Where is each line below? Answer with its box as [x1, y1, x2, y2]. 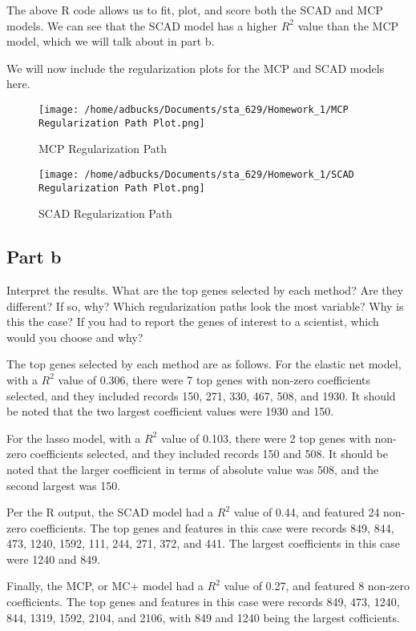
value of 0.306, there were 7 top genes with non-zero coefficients [58, 371, 371, 388]
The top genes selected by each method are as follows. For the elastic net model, [6, 356, 402, 372]
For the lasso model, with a [6, 429, 141, 446]
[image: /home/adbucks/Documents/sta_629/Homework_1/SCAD [38, 168, 354, 180]
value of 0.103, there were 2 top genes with [160, 429, 371, 446]
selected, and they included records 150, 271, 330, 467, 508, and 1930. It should [6, 387, 396, 404]
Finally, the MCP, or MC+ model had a [6, 577, 204, 594]
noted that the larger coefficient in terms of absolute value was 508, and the [6, 460, 379, 477]
